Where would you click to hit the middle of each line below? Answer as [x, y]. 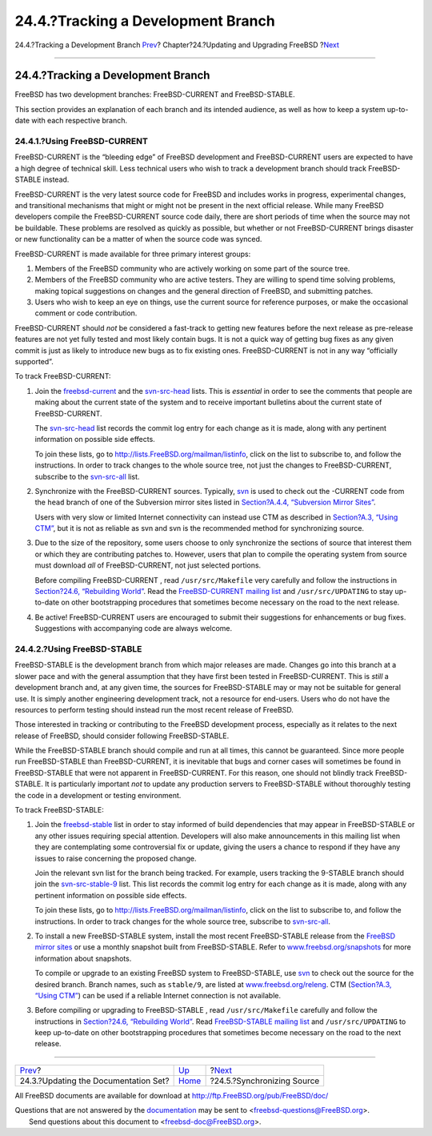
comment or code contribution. [86, 313]
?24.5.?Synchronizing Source [265, 1081]
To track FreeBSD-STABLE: [59, 810]
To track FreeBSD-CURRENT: [63, 376]
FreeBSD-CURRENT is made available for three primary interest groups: [133, 254]
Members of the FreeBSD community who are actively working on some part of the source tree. [192, 268]
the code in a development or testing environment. [98, 795]
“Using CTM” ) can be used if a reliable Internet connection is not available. [158, 995]
